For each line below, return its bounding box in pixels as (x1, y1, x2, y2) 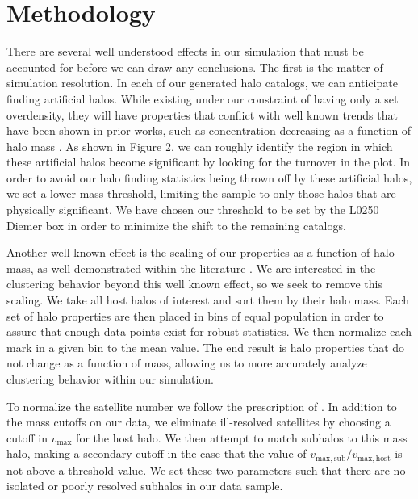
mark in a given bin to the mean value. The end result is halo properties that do (6, 338, 405, 355)
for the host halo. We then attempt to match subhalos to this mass (76, 429, 408, 446)
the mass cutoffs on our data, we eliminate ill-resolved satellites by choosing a (6, 413, 391, 430)
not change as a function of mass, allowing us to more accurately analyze (6, 354, 367, 371)
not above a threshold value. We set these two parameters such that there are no (6, 461, 406, 478)
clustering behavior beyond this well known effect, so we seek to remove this (6, 275, 382, 292)
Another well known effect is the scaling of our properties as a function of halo (6, 244, 395, 261)
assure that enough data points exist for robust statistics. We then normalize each (6, 323, 412, 340)
